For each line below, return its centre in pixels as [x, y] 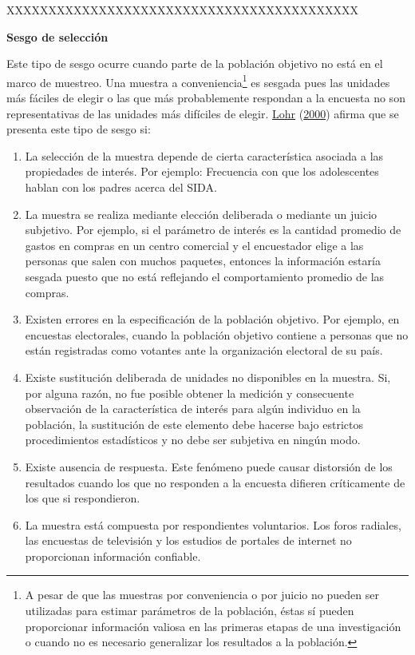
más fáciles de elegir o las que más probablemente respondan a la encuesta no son [206, 98]
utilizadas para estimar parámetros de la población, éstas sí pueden [190, 611]
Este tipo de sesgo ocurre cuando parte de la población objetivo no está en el [195, 64]
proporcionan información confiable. [113, 556]
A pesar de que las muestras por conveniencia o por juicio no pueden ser [202, 595]
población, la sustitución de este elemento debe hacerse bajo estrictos [194, 424]
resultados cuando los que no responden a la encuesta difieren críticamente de [215, 482]
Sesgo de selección [57, 36]
